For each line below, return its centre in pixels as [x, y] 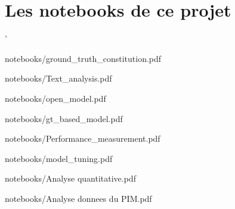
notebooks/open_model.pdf [55, 98]
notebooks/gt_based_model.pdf [64, 118]
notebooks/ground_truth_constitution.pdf [83, 58]
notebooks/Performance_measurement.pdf [83, 138]
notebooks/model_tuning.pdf [59, 158]
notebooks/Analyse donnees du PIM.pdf [78, 198]
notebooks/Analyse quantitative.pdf [70, 178]
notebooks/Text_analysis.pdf [58, 78]
